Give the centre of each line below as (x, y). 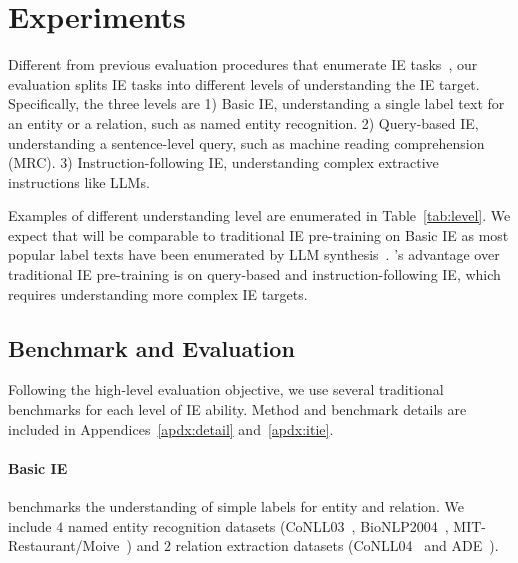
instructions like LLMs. (79, 181)
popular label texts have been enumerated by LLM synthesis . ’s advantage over (254, 254)
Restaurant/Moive (64, 545)
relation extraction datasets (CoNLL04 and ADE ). (337, 545)
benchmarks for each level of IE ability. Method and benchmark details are (237, 409)
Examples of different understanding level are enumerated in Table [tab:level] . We (259, 215)
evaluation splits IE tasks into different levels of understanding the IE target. (244, 83)
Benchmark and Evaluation (151, 347)
